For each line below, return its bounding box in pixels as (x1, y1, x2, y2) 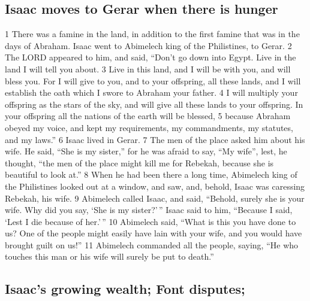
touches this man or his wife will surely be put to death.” (5, 250, 214, 263)
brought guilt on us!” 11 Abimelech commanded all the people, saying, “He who (5, 238, 299, 251)
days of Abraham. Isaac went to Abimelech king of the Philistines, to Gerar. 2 (5, 39, 292, 51)
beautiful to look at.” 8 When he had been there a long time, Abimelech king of (5, 168, 297, 181)
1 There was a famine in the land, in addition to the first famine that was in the (5, 28, 300, 40)
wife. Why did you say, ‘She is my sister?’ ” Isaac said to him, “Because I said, (5, 203, 293, 216)
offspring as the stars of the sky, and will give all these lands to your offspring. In (5, 98, 303, 110)
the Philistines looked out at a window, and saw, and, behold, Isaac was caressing (5, 180, 305, 192)
